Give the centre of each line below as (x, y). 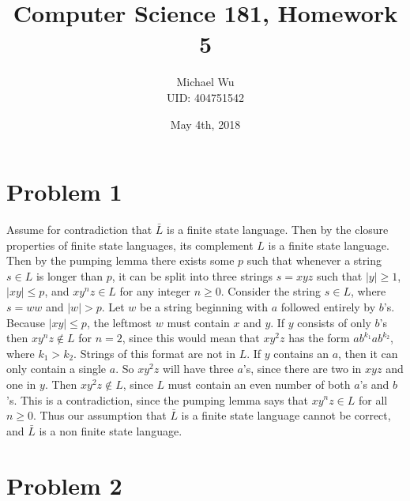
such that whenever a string (314, 260)
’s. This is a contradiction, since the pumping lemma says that (157, 399)
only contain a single (56, 369)
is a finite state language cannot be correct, (286, 415)
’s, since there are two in (302, 369)
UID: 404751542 (205, 97)
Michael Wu (205, 82)
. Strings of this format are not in (154, 353)
